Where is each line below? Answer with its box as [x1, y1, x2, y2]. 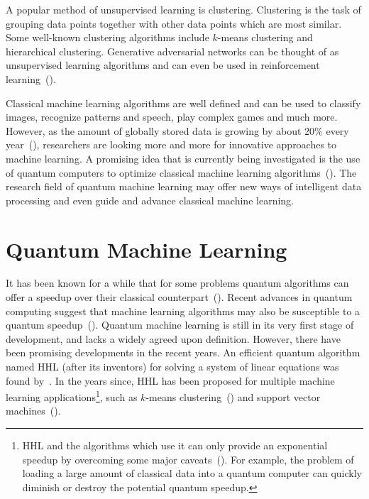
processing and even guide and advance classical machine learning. [6, 192, 294, 207]
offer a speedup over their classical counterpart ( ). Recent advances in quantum [6, 290, 353, 305]
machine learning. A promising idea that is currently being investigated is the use [6, 150, 360, 165]
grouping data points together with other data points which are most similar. [6, 16, 342, 31]
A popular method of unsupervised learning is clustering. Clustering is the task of [6, 2, 361, 16]
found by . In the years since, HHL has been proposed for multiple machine [6, 373, 335, 388]
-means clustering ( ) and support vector [145, 389, 321, 404]
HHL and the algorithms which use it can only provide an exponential [22, 438, 328, 453]
